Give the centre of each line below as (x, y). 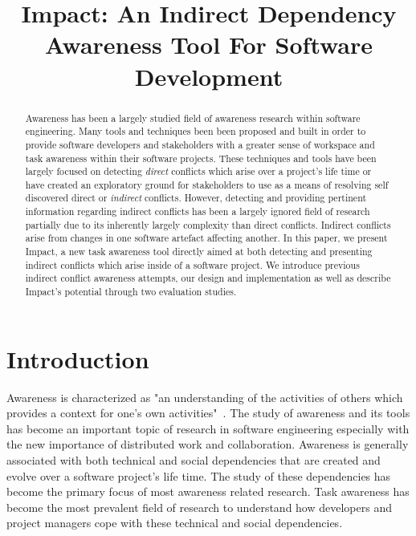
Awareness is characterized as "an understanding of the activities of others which (205, 397)
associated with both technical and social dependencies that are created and (194, 460)
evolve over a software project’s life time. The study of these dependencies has (199, 475)
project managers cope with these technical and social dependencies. (175, 523)
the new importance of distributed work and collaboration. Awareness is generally (208, 444)
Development (209, 76)
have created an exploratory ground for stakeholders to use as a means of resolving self (207, 184)
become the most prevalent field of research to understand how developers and (199, 507)
